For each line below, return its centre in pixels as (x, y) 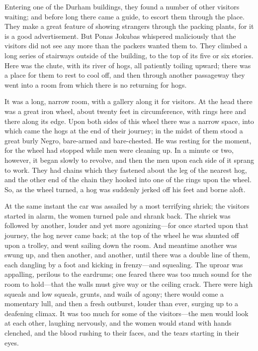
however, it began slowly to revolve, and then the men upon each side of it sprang (129, 160)
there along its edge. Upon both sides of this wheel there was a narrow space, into (129, 121)
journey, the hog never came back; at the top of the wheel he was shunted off (122, 235)
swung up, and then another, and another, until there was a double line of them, (127, 255)
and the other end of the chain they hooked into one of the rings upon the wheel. (128, 179)
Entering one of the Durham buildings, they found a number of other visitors (122, 6)
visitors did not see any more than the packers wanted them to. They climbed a (126, 46)
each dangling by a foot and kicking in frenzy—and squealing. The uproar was (124, 264)
